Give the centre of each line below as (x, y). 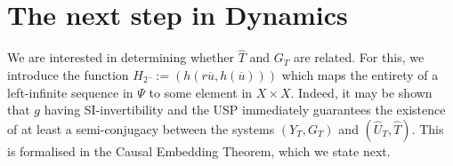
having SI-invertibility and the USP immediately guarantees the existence (245, 110)
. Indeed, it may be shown (361, 92)
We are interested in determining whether (121, 57)
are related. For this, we (359, 57)
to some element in (201, 92)
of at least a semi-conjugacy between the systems (141, 128)
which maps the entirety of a (360, 74)
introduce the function (68, 74)
